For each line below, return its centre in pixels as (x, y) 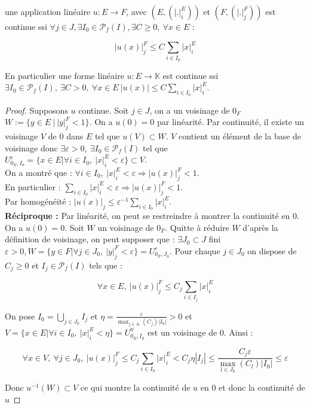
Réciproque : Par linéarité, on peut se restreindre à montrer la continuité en (148, 216)
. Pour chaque (195, 250)
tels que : (106, 265)
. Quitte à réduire (197, 227)
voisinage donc (31, 147)
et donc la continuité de (262, 387)
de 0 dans (66, 136)
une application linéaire (48, 11)
